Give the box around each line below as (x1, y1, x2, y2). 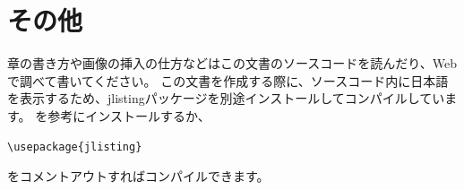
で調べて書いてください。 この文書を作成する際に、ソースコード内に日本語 (7, 71, 449, 90)
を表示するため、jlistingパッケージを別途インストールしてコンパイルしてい (7, 89, 445, 108)
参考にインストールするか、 (47, 106, 211, 125)
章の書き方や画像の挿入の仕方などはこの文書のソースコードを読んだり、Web (7, 54, 457, 73)
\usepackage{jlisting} (7, 140, 142, 153)
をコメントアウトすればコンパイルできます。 (7, 167, 270, 186)
